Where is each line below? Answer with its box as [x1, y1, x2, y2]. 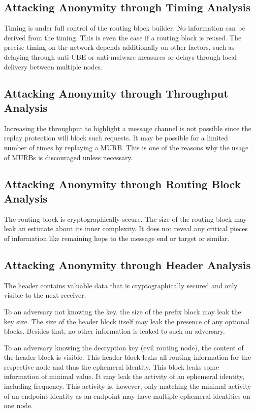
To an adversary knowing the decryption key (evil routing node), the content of [4, 342, 244, 352]
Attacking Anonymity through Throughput [4, 85, 228, 101]
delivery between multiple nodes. [4, 61, 103, 71]
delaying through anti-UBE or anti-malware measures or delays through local [4, 51, 237, 62]
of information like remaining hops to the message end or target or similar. [4, 233, 229, 243]
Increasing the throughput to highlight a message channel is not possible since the [4, 123, 252, 133]
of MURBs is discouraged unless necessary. [4, 152, 133, 162]
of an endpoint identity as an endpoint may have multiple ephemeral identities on [4, 390, 250, 401]
